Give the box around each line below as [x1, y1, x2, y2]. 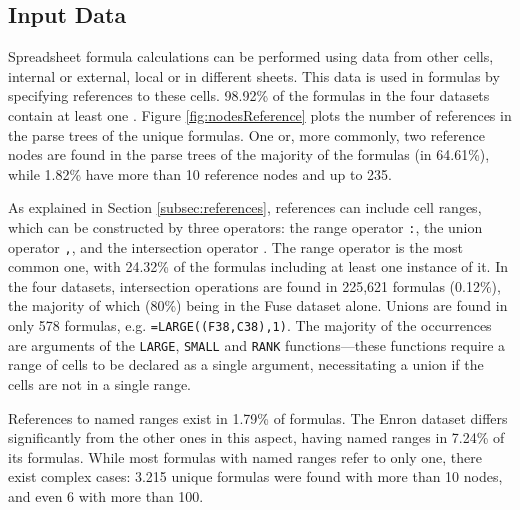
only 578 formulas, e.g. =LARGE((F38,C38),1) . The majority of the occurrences [8, 315, 492, 336]
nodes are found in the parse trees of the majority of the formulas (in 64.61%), [8, 144, 490, 165]
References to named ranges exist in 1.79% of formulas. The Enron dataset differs [8, 407, 508, 428]
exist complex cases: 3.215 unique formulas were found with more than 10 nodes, [8, 466, 503, 487]
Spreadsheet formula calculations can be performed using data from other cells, [8, 46, 494, 67]
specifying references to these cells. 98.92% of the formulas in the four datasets [8, 85, 490, 106]
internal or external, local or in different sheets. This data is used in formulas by [8, 65, 500, 86]
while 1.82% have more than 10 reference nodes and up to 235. [8, 163, 393, 184]
